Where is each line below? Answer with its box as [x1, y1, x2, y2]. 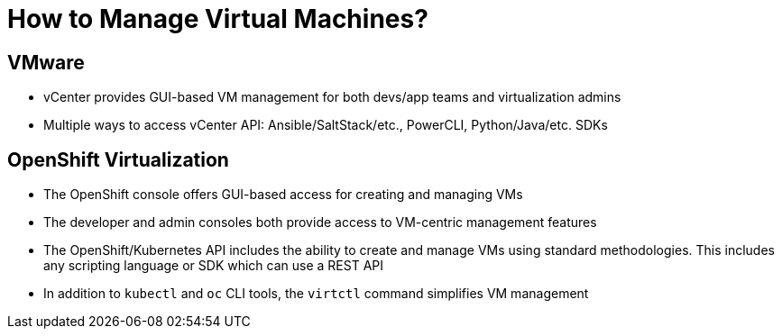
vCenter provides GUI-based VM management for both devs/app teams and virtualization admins [43, 89, 621, 105]
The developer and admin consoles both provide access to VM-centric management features [43, 214, 597, 231]
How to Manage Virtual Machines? [7, 4, 428, 34]
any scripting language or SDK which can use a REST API [43, 258, 384, 274]
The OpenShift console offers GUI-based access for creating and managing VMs [43, 186, 523, 203]
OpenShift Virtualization [7, 148, 229, 171]
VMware [7, 50, 85, 74]
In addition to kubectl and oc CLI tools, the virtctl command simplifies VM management [43, 286, 589, 302]
